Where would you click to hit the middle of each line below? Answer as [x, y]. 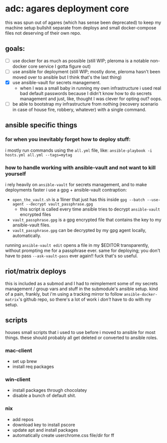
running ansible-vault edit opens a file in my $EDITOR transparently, [77, 245]
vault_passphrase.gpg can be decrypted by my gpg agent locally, [79, 230]
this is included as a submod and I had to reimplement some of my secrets [82, 283]
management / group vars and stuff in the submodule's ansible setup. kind [82, 289]
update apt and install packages [45, 430]
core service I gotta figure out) [60, 66]
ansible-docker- [141, 294]
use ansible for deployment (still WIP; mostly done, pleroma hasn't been [86, 71]
